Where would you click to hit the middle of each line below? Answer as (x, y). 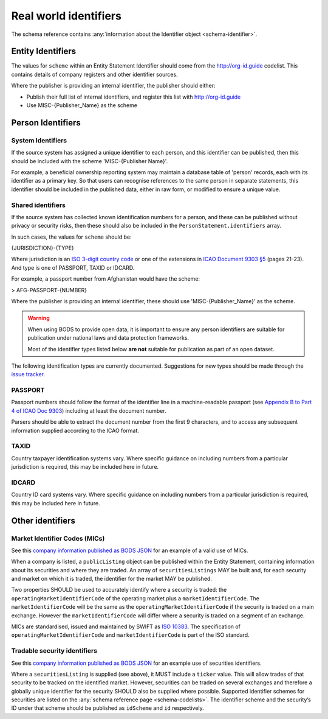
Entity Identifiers (44, 51)
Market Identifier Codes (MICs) (58, 538)
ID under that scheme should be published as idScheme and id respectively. (108, 708)
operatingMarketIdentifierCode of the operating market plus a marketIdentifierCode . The (135, 598)
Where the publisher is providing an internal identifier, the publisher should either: (113, 86)
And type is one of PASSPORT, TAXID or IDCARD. (73, 267)
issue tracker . (28, 374)
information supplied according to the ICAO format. (75, 430)
